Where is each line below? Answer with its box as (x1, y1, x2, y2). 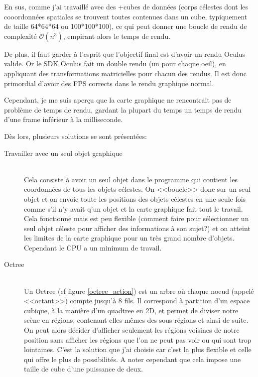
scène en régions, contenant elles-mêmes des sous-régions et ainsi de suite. (24, 315, 249, 325)
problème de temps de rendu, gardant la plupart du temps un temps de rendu (4, 104, 242, 115)
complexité (4, 30, 37, 41)
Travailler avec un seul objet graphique (4, 147, 123, 158)
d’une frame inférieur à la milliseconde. (4, 114, 123, 125)
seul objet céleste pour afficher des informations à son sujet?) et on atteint (24, 223, 251, 233)
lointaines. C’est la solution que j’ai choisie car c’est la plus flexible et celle (24, 344, 252, 355)
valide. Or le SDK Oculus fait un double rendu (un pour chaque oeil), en (4, 58, 226, 69)
